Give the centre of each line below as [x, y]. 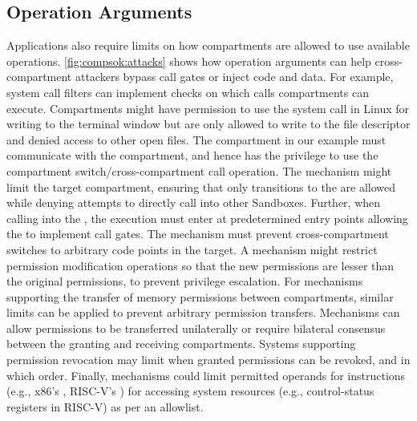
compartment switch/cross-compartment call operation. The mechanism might [199, 170]
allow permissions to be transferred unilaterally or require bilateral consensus [196, 328]
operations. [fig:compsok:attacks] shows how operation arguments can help [189, 61]
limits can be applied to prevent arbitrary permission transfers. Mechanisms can [203, 312]
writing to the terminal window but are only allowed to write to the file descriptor [208, 124]
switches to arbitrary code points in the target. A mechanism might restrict [192, 249]
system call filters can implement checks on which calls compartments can [188, 92]
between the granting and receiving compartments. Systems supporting [181, 344]
